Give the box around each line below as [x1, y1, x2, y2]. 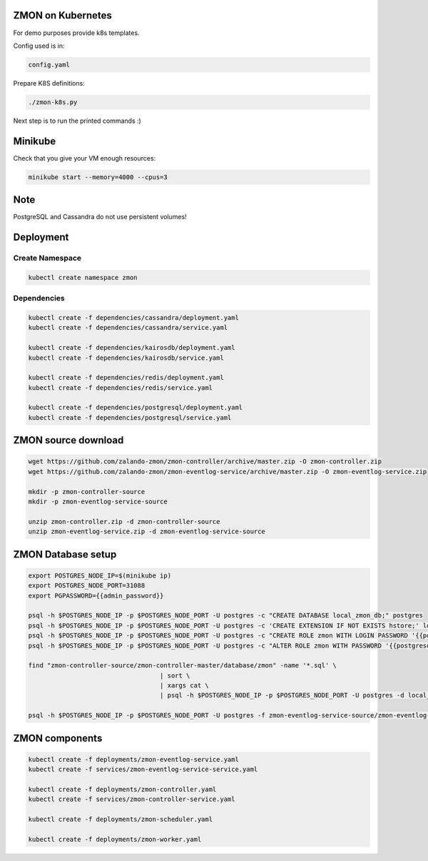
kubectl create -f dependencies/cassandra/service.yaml [28, 323, 228, 332]
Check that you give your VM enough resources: [13, 153, 156, 162]
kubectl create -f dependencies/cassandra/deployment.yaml [28, 313, 239, 321]
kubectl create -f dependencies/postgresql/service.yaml [28, 413, 232, 421]
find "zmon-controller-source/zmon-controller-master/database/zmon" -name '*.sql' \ [28, 661, 337, 670]
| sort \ [159, 671, 190, 680]
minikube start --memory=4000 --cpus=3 [28, 173, 168, 181]
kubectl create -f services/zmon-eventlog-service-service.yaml [28, 765, 258, 774]
